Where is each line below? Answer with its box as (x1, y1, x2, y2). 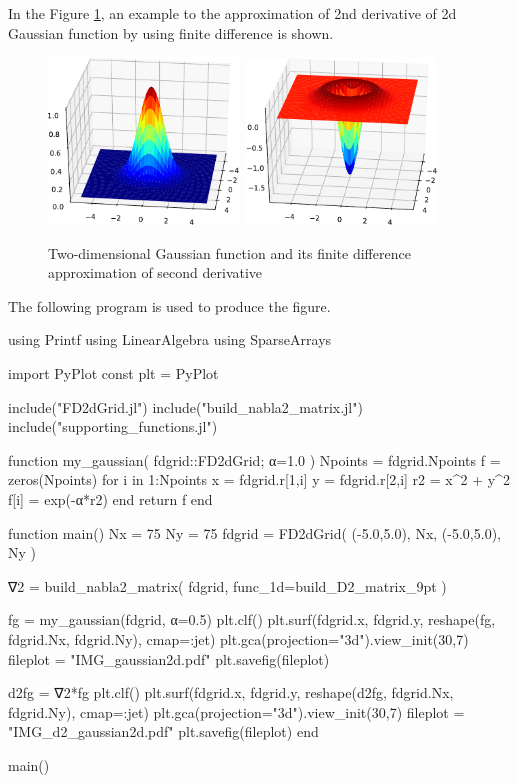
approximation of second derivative (48, 262, 263, 283)
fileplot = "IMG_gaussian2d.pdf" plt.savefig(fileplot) (8, 648, 330, 669)
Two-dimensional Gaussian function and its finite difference (48, 242, 411, 263)
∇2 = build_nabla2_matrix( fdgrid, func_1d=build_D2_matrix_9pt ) (8, 575, 447, 596)
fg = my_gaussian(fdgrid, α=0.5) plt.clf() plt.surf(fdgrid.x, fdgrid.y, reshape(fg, (8, 609, 496, 630)
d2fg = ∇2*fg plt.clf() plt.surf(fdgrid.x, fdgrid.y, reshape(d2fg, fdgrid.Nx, (8, 682, 454, 703)
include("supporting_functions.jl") (8, 416, 218, 437)
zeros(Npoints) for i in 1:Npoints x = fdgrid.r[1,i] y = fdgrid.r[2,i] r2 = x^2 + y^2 (8, 469, 510, 490)
